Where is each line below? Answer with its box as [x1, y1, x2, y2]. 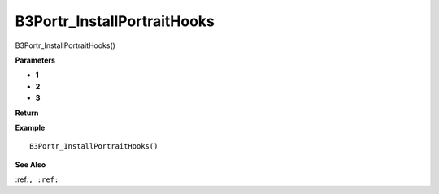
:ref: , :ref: [15, 175, 59, 184]
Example [15, 123, 46, 132]
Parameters [15, 55, 56, 65]
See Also [15, 159, 46, 170]
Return [15, 108, 39, 118]
